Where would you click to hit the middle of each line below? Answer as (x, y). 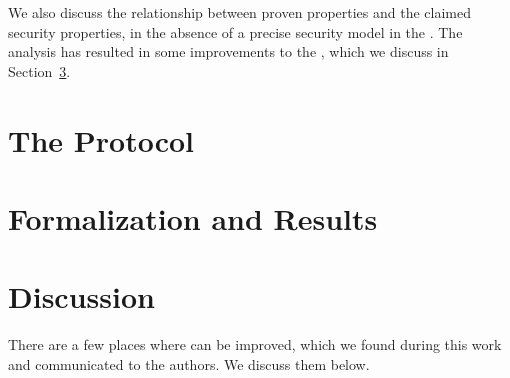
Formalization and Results (193, 217)
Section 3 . (39, 70)
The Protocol (101, 139)
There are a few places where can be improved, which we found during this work (255, 344)
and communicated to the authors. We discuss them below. (189, 363)
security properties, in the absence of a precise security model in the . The (235, 31)
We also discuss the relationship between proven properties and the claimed (239, 12)
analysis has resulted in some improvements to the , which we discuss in (228, 51)
